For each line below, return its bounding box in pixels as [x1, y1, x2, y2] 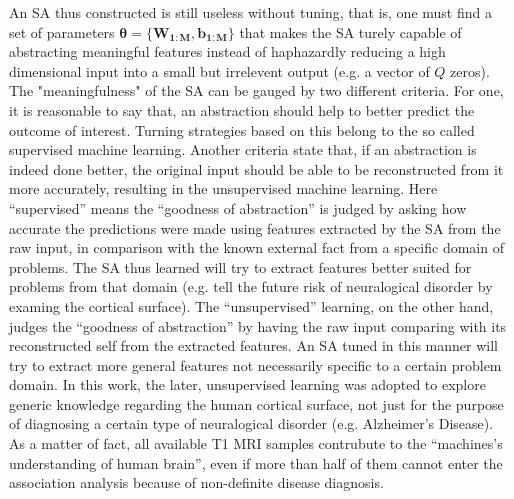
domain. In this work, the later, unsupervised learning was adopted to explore [9, 374, 486, 395]
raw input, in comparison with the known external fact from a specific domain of [9, 237, 504, 258]
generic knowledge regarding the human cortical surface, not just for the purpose [9, 393, 504, 414]
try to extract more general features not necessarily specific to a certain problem [9, 354, 502, 375]
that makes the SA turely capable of [239, 21, 462, 42]
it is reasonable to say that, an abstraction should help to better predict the [9, 99, 475, 120]
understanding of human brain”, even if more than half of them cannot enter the [9, 452, 503, 473]
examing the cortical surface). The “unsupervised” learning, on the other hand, [9, 295, 494, 316]
